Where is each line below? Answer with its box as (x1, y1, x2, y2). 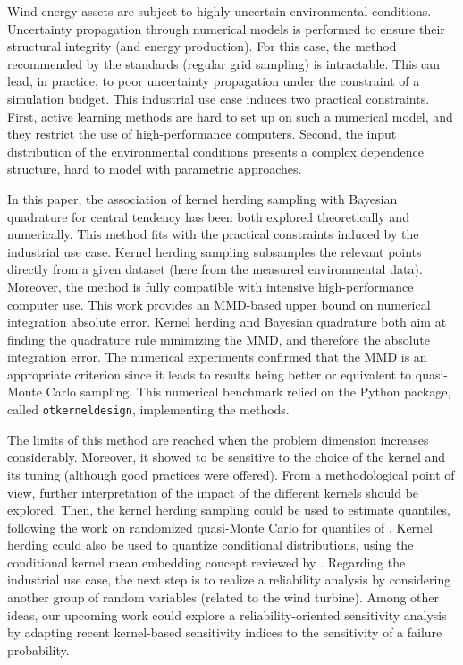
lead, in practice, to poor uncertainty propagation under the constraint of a (7, 72, 420, 90)
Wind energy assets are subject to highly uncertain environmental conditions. (7, 2, 432, 20)
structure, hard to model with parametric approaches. (7, 159, 302, 178)
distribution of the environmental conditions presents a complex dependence (7, 141, 424, 160)
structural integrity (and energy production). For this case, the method (7, 37, 397, 55)
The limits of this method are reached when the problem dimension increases (7, 430, 429, 448)
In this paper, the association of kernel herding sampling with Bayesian (7, 189, 398, 208)
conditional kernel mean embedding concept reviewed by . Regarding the (7, 552, 406, 571)
